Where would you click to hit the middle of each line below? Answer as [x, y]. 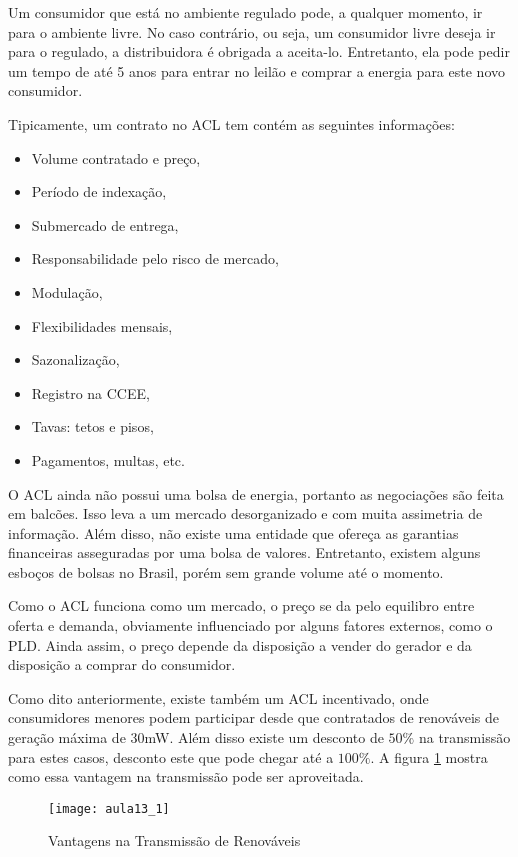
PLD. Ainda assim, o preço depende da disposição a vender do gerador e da [240, 644]
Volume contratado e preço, [116, 157]
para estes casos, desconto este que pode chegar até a [171, 756]
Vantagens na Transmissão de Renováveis [174, 840]
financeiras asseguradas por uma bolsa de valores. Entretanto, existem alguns [244, 552]
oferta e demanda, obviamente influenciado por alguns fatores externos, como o [250, 625]
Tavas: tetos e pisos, [92, 426]
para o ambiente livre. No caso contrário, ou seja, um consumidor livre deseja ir [252, 31]
